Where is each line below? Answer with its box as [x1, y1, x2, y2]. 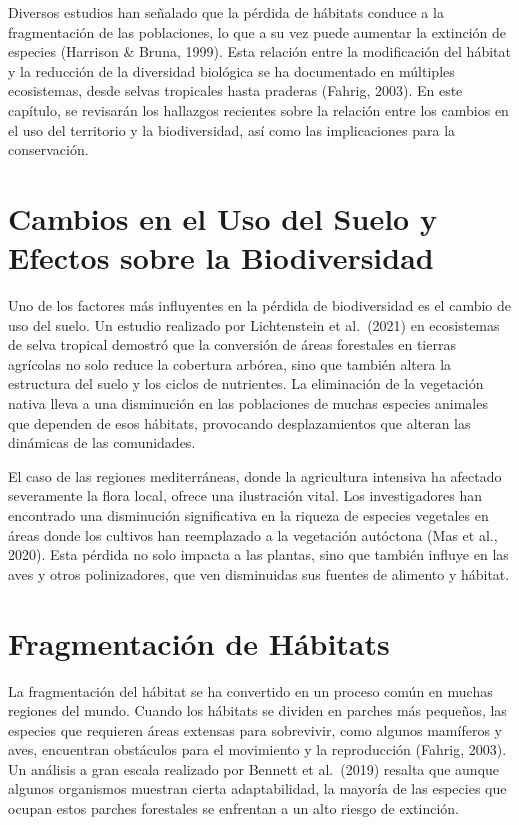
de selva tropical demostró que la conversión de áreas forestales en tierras [8, 334, 456, 355]
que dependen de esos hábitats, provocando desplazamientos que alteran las [8, 412, 471, 433]
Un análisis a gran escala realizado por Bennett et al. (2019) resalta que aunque [8, 758, 500, 779]
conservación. [8, 139, 89, 160]
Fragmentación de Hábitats [8, 622, 390, 663]
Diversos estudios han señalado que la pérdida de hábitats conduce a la [8, 2, 444, 22]
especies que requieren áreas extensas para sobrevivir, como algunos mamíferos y [8, 719, 502, 740]
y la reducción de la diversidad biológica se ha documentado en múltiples [8, 60, 455, 81]
